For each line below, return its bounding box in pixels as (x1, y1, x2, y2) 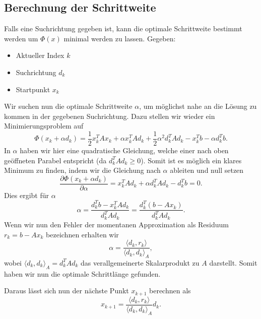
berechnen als (149, 285, 191, 296)
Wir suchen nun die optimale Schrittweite (4, 101, 133, 111)
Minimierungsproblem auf (4, 120, 84, 131)
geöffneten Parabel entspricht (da (4, 155, 107, 165)
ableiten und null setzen (170, 165, 244, 175)
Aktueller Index (16, 50, 64, 60)
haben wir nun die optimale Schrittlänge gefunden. (4, 268, 161, 279)
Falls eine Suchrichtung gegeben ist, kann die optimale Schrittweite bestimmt (4, 23, 242, 34)
